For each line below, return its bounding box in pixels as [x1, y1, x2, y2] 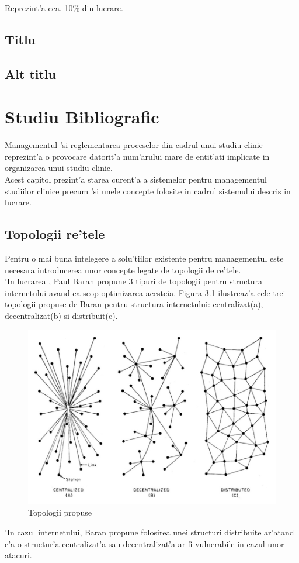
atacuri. [5, 549, 32, 561]
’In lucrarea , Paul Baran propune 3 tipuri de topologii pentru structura [5, 275, 263, 287]
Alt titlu [5, 64, 56, 83]
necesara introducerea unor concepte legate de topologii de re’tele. [5, 263, 241, 276]
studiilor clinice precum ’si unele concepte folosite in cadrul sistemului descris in [5, 184, 291, 197]
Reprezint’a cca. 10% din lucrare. [5, 2, 123, 13]
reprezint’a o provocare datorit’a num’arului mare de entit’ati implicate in [5, 150, 270, 162]
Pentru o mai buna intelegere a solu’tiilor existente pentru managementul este [5, 252, 284, 265]
